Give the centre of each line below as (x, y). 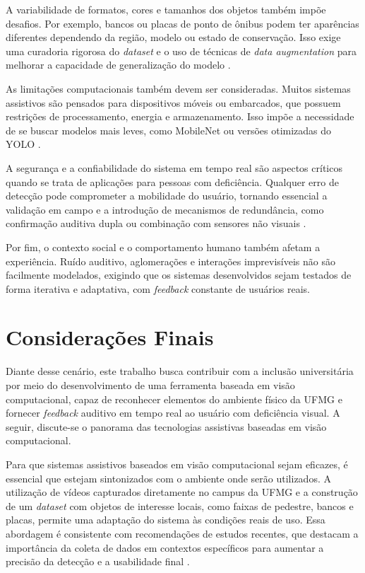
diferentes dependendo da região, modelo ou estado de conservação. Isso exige (173, 37)
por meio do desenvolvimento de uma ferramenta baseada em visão (150, 385)
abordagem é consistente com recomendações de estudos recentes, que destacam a (182, 533)
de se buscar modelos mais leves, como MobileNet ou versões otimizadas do (169, 130)
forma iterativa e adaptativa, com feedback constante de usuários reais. (158, 288)
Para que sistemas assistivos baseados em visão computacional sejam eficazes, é (177, 464)
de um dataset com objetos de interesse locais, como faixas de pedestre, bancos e (180, 505)
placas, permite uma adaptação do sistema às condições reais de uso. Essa (166, 520)
